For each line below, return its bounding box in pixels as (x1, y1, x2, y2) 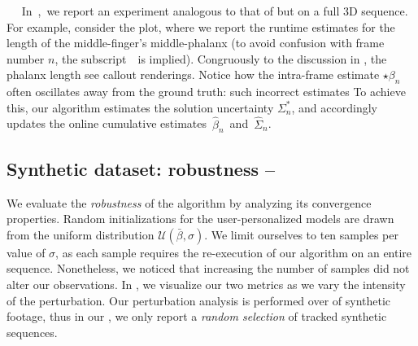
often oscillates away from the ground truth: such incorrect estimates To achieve (7, 83, 406, 100)
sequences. (7, 323, 58, 340)
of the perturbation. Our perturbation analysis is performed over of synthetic (7, 291, 391, 309)
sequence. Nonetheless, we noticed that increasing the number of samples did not (7, 260, 410, 277)
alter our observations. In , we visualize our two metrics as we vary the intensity (7, 275, 406, 292)
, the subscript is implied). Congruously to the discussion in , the (54, 50, 387, 67)
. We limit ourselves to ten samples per (204, 226, 398, 243)
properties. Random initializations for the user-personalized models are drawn (7, 210, 394, 227)
